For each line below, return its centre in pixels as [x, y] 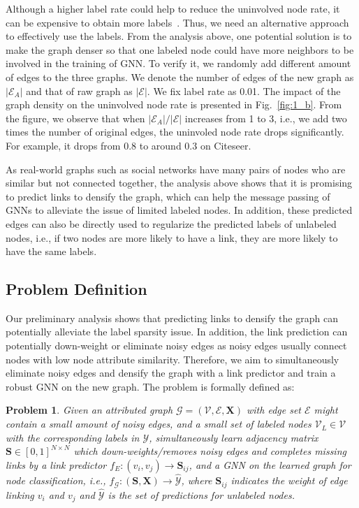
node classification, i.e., [56, 480]
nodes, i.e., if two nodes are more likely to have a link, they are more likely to [172, 237]
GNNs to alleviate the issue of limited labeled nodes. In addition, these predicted [179, 210]
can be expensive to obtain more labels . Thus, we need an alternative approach [177, 22]
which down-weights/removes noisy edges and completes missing [210, 451]
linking [20, 494]
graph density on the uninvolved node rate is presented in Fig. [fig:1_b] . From [174, 104]
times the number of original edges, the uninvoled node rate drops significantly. [175, 132]
